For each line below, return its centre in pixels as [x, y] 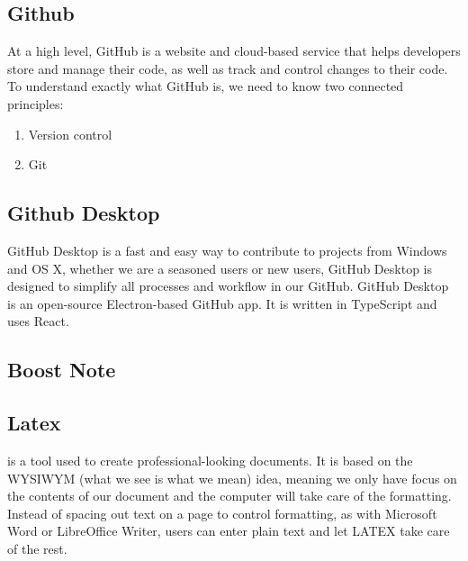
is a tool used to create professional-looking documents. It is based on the [210, 460]
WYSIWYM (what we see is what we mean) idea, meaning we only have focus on [232, 478]
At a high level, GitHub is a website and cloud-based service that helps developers [234, 51]
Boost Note [62, 370]
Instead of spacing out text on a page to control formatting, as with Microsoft [222, 513]
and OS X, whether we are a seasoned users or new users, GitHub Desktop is [220, 268]
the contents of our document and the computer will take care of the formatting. [229, 496]
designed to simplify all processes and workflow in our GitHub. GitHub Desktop [228, 286]
